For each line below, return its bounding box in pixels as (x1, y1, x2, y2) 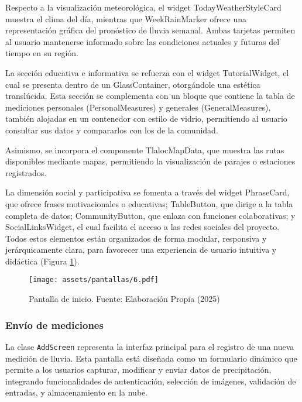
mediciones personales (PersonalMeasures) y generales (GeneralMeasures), (5, 101, 271, 113)
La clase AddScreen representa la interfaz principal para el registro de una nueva (5, 340, 294, 352)
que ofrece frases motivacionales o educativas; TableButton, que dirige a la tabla (5, 197, 293, 209)
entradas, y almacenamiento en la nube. (5, 386, 148, 398)
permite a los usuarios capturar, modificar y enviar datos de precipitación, (5, 363, 272, 376)
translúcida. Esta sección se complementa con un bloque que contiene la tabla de (5, 90, 295, 102)
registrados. (5, 166, 47, 178)
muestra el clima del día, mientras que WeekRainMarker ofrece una (5, 12, 246, 25)
